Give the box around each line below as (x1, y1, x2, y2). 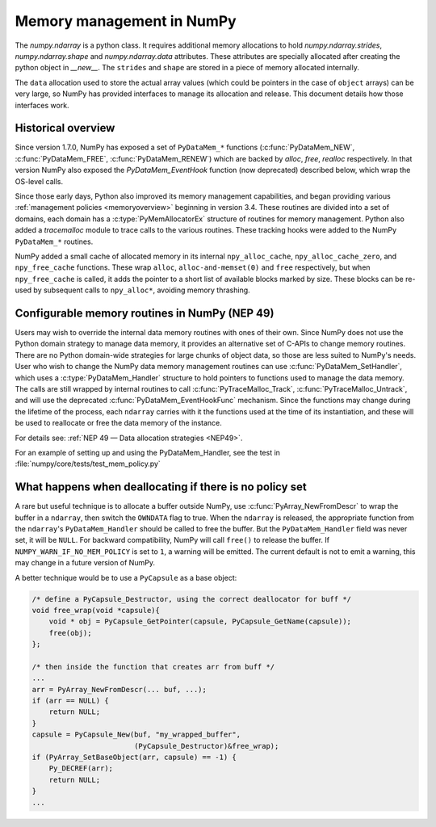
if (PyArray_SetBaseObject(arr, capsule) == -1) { (31, 753, 237, 762)
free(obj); (48, 628, 92, 637)
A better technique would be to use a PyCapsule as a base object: (15, 573, 237, 582)
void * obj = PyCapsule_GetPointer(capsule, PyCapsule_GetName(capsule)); (48, 617, 351, 626)
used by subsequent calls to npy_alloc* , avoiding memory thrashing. (15, 285, 250, 295)
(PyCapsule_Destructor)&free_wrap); (133, 741, 279, 750)
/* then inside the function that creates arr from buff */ (31, 662, 275, 671)
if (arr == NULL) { (31, 696, 109, 706)
